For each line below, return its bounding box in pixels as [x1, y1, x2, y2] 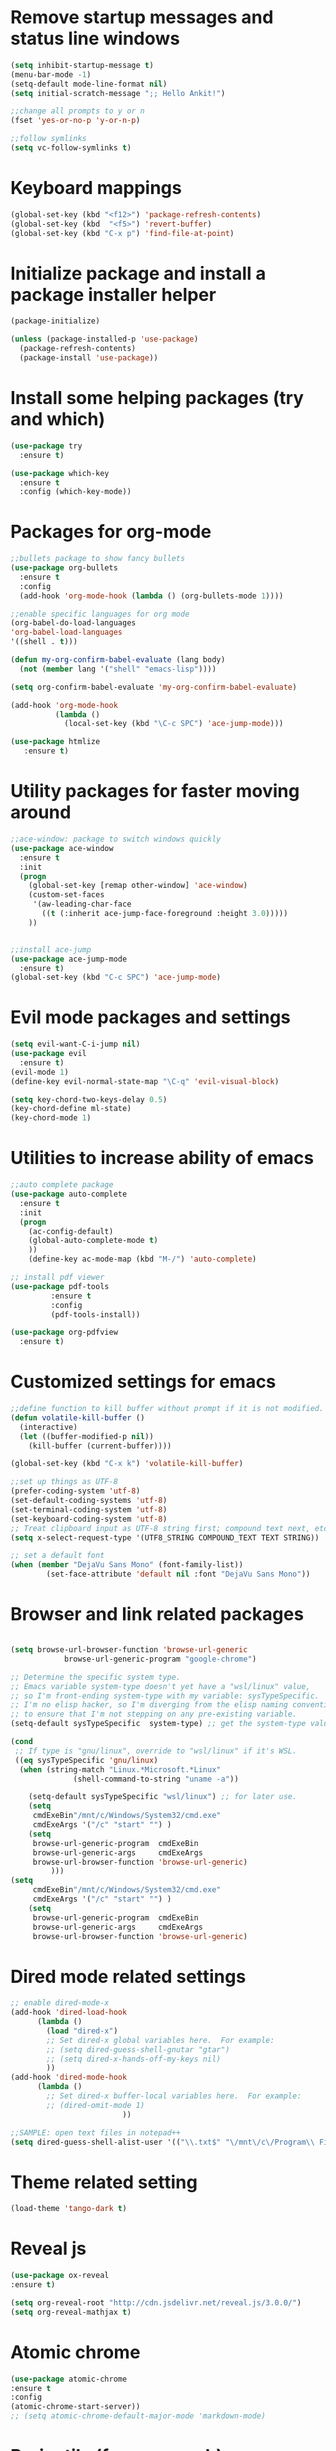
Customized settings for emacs [10, 1371, 277, 1393]
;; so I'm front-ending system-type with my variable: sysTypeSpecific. [10, 1691, 320, 1701]
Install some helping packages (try [10, 387, 305, 410]
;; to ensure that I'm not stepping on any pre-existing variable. [10, 1709, 298, 1720]
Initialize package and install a [10, 262, 267, 285]
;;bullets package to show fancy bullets [10, 554, 186, 564]
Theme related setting [10, 2171, 198, 2193]
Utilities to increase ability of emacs [10, 1147, 315, 1170]
